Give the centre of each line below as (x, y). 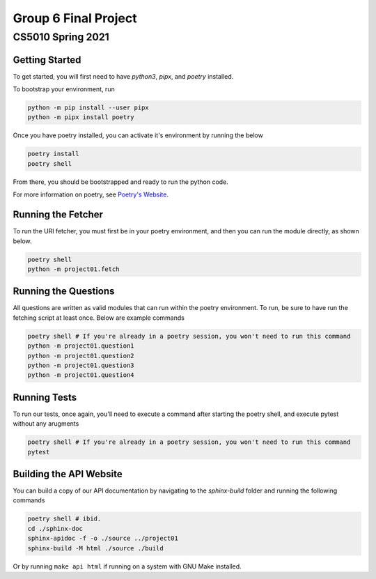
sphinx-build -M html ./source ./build (95, 548)
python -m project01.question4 (81, 375)
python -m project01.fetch (73, 269)
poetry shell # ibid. (64, 519)
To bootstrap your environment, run (64, 89)
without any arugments (46, 424)
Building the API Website (68, 474)
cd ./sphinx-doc (55, 528)
